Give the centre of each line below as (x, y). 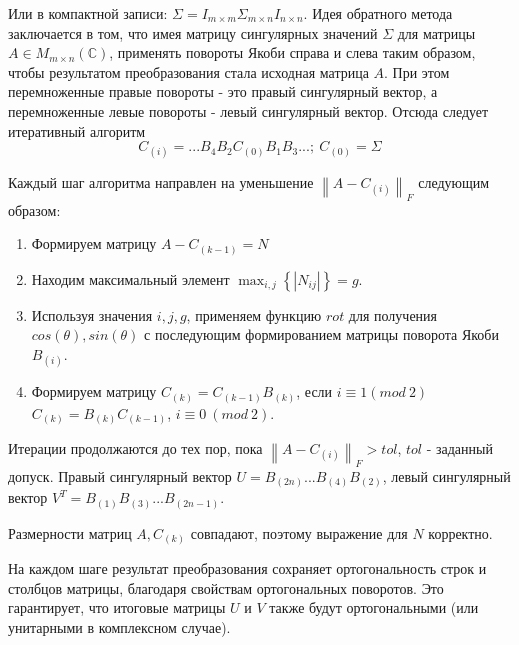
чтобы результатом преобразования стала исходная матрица (188, 71)
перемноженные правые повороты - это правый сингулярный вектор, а (223, 91)
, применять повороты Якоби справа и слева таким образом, (292, 52)
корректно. (460, 532)
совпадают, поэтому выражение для (299, 532)
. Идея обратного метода (378, 13)
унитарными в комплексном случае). (119, 626)
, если (314, 391)
